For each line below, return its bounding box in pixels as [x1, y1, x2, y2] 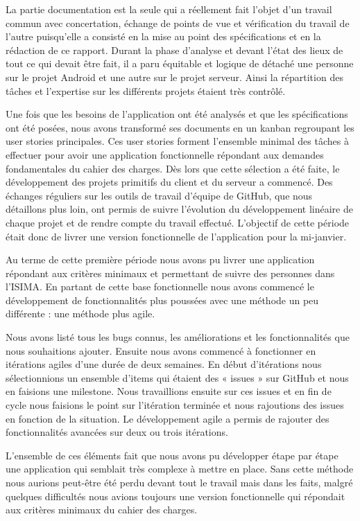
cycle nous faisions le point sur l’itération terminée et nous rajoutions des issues [6, 398, 344, 412]
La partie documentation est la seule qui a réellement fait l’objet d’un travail [6, 2, 332, 16]
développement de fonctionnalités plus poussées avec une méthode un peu [6, 292, 319, 307]
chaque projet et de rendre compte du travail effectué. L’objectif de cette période [6, 215, 350, 229]
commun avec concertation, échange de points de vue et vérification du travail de [6, 15, 350, 30]
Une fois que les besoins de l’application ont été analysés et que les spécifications [6, 107, 348, 121]
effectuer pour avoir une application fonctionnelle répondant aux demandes [6, 147, 324, 161]
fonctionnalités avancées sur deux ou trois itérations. [6, 425, 228, 439]
